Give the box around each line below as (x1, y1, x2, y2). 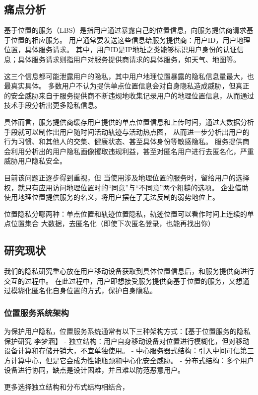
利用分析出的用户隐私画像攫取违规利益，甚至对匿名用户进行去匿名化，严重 (10, 146, 254, 156)
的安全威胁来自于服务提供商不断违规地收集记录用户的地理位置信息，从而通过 (4, 90, 254, 100)
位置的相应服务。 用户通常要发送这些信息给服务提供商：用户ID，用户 (10, 34, 237, 45)
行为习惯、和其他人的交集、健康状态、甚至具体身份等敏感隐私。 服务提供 (4, 136, 243, 147)
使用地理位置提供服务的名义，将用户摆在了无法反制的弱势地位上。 (4, 192, 219, 202)
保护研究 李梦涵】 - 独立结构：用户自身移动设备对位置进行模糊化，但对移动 (4, 335, 250, 346)
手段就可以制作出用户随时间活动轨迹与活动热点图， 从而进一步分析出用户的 (4, 126, 250, 137)
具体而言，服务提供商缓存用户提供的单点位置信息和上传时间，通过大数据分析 (4, 116, 254, 127)
